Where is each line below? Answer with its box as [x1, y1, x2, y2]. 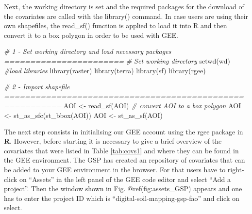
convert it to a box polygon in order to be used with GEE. [4, 30, 178, 40]
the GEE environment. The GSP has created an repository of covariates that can [4, 155, 245, 165]
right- [227, 164, 244, 174]
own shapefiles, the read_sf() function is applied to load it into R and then [4, 20, 227, 31]
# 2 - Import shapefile [4, 82, 70, 92]
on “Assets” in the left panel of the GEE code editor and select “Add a [19, 174, 231, 184]
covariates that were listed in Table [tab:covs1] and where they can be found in [4, 145, 239, 155]
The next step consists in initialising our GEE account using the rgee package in [4, 126, 243, 136]
